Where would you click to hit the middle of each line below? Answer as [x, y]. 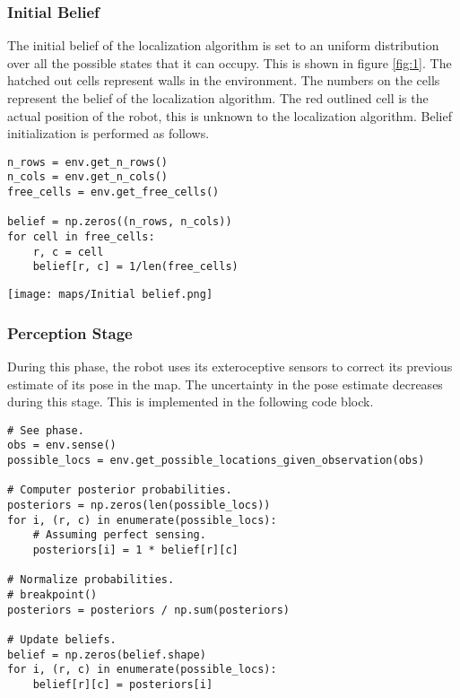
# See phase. [46, 430]
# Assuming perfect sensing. [119, 535]
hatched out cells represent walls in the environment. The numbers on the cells [224, 80]
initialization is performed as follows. [108, 133]
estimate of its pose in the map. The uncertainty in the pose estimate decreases [225, 384]
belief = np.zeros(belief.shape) [107, 654]
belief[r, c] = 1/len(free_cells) [135, 267]
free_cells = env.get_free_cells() [113, 192]
